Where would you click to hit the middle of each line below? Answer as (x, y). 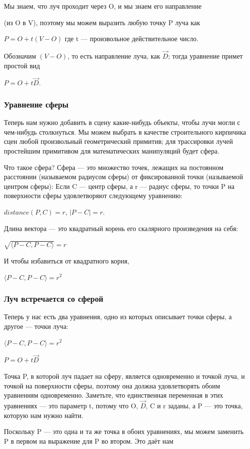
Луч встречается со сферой (54, 299)
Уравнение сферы (36, 104)
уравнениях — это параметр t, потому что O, (71, 405)
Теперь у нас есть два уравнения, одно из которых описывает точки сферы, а (118, 317)
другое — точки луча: (36, 326)
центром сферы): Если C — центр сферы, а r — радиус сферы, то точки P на (119, 186)
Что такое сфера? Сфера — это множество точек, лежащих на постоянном (114, 167)
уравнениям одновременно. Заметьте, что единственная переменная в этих (114, 395)
